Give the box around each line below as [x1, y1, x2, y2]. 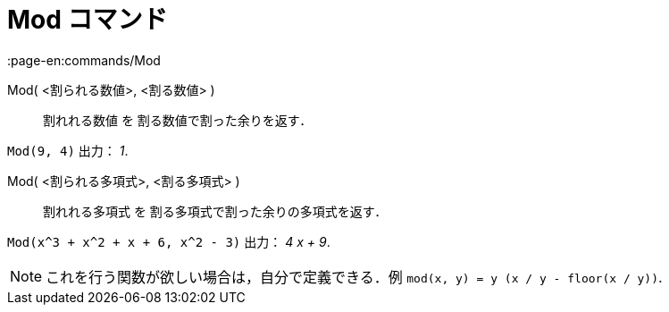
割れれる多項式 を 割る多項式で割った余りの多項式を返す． [43, 203, 388, 219]
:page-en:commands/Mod [7, 52, 161, 68]
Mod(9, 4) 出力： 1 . [7, 142, 129, 158]
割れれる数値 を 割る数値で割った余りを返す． [43, 112, 313, 128]
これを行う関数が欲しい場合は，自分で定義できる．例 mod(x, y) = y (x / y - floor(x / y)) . [46, 267, 663, 286]
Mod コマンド [7, 4, 168, 35]
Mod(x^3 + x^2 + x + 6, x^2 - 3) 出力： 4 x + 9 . [7, 233, 330, 249]
